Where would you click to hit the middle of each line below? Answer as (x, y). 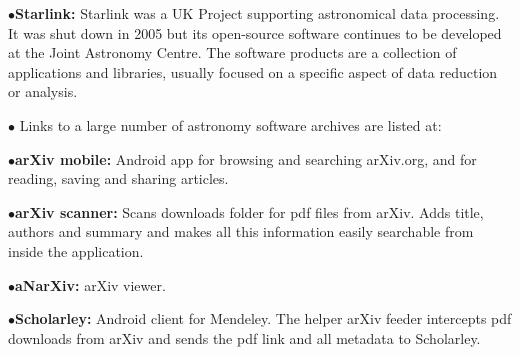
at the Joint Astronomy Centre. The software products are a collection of (232, 52)
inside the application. (76, 250)
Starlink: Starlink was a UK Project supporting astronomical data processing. (257, 13)
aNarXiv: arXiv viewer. (90, 284)
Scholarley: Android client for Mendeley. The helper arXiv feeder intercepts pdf (263, 318)
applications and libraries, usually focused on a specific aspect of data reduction (253, 71)
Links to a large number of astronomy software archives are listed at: (230, 124)
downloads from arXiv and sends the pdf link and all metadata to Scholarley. (244, 337)
